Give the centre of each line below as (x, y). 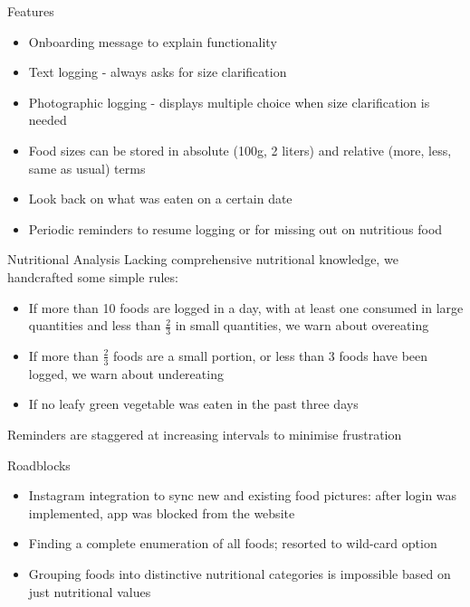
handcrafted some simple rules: (93, 276)
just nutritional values (90, 591)
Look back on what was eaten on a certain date (160, 199)
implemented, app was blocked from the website (162, 512)
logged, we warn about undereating (126, 373)
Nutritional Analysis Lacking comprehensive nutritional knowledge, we (203, 259)
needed (48, 120)
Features (31, 11)
